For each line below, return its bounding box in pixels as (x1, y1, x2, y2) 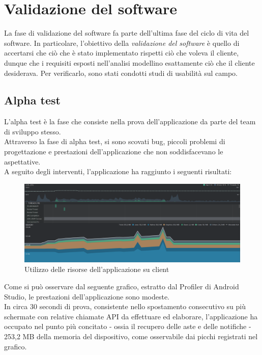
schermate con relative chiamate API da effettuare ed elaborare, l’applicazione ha (4, 311, 258, 321)
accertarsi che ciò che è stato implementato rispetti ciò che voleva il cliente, (4, 47, 239, 58)
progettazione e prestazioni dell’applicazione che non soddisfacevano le (4, 146, 223, 157)
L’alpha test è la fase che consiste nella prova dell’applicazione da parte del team (4, 116, 256, 127)
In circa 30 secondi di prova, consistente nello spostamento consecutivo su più (4, 301, 246, 312)
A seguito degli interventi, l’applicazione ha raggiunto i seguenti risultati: (4, 166, 232, 177)
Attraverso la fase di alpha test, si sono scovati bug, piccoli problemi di (4, 136, 225, 147)
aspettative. (4, 156, 41, 167)
